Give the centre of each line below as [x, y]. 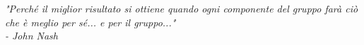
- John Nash [31, 36]
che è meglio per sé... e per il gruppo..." [90, 22]
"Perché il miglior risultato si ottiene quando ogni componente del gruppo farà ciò [182, 8]
